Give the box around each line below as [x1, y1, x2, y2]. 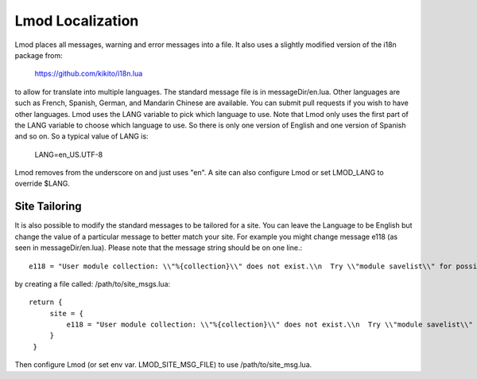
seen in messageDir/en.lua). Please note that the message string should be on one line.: [14, 243, 303, 252]
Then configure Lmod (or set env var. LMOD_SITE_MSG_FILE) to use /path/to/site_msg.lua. [14, 360, 312, 369]
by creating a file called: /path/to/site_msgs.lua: [14, 279, 171, 288]
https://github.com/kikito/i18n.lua [34, 68, 143, 79]
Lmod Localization [14, 12, 139, 29]
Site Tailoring [14, 200, 83, 213]
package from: [14, 50, 63, 60]
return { [29, 298, 63, 307]
